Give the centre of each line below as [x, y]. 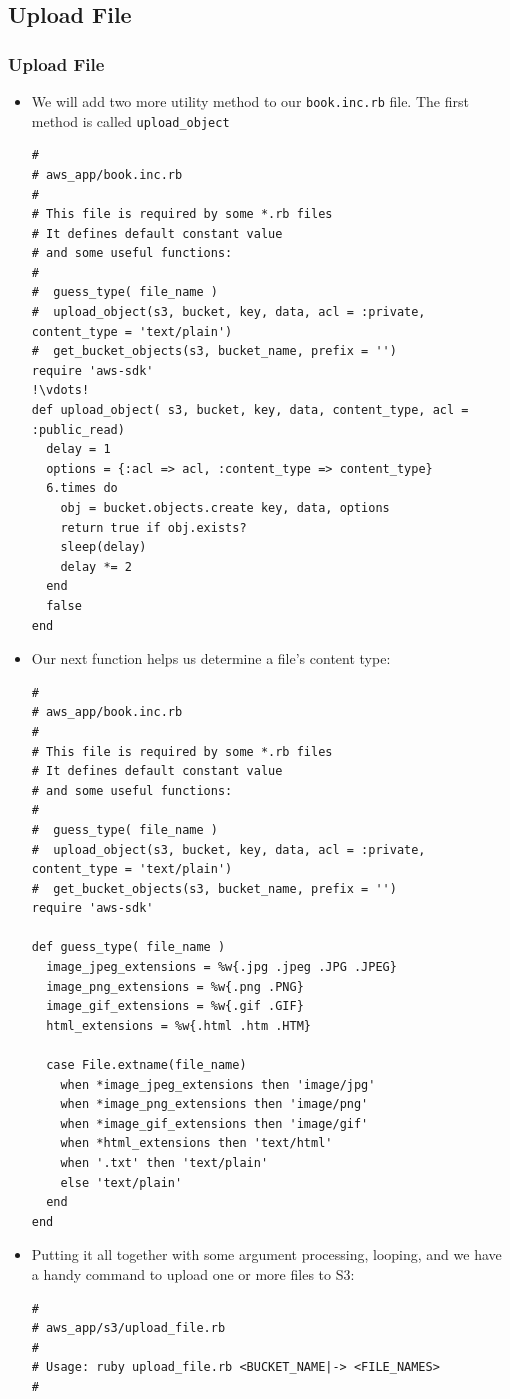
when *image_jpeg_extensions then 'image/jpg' [218, 1084]
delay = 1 [78, 449]
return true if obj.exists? [153, 527]
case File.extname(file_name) [146, 1065]
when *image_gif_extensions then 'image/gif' [214, 1123]
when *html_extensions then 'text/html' [196, 1143]
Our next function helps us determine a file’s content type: [211, 658]
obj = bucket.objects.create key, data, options [225, 508]
